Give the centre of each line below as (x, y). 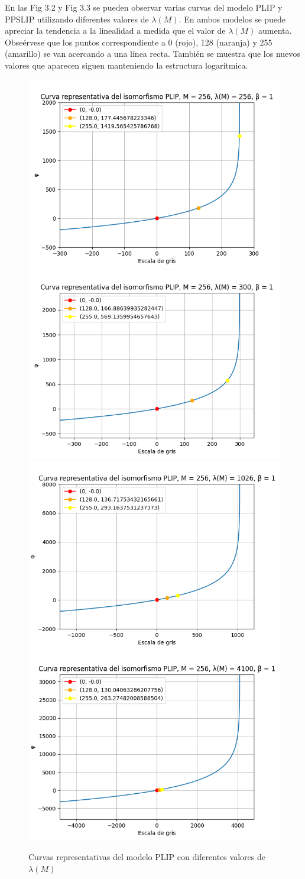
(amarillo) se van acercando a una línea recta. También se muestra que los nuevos (152, 54)
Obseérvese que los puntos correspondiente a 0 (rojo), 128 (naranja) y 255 (139, 42)
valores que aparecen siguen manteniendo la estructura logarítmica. (126, 65)
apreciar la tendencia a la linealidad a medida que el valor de (115, 30)
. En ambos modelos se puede (232, 19)
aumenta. (275, 30)
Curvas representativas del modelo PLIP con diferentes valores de (147, 856)
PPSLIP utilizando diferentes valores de (77, 19)
